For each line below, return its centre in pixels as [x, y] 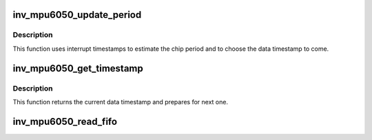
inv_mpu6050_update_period [77, 15]
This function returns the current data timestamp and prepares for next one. [121, 102]
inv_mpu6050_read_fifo [65, 121]
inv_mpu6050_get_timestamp [78, 68]
